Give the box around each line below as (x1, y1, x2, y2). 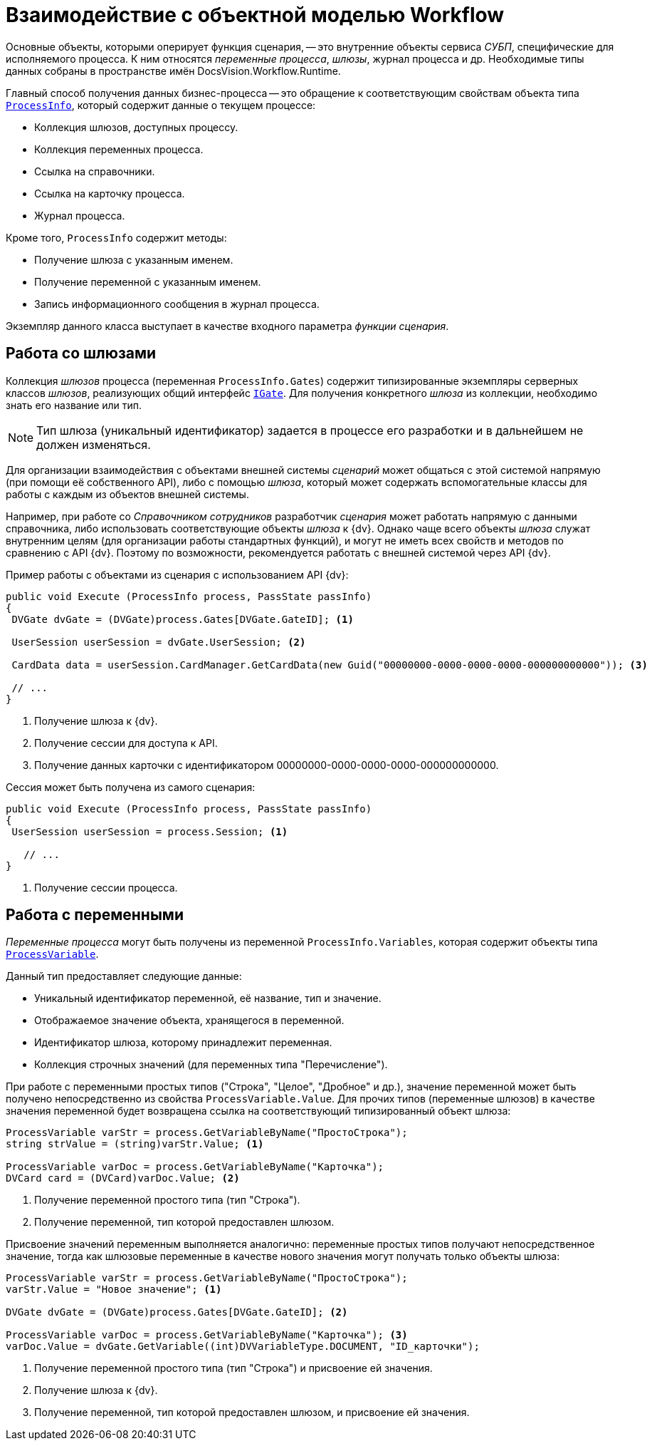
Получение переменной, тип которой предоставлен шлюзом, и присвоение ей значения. (34, 1406, 470, 1419)
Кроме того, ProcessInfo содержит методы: (6, 231, 227, 244)
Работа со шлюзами (6, 344, 157, 363)
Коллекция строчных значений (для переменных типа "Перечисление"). (34, 1058, 388, 1071)
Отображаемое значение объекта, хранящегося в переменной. (34, 1014, 345, 1027)
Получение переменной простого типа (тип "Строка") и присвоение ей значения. (34, 1362, 433, 1375)
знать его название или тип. (6, 398, 142, 411)
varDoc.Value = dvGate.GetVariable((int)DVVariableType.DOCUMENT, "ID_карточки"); (6, 1341, 480, 1353)
